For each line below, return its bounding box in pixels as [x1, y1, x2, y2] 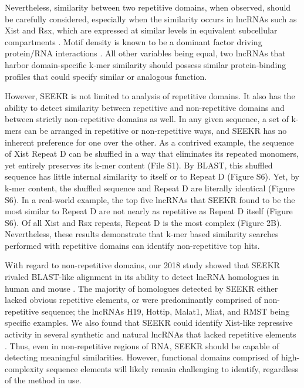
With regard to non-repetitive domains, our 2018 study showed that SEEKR [5, 259, 280, 271]
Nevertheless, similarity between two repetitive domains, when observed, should [5, 1, 291, 13]
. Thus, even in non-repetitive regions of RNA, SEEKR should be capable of [5, 339, 279, 352]
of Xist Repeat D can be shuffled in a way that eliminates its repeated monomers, [5, 147, 299, 160]
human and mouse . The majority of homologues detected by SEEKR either [5, 282, 278, 294]
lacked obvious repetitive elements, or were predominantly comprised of [5, 293, 262, 306]
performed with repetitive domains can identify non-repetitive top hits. [5, 239, 260, 251]
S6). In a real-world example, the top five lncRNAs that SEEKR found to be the [5, 193, 295, 205]
